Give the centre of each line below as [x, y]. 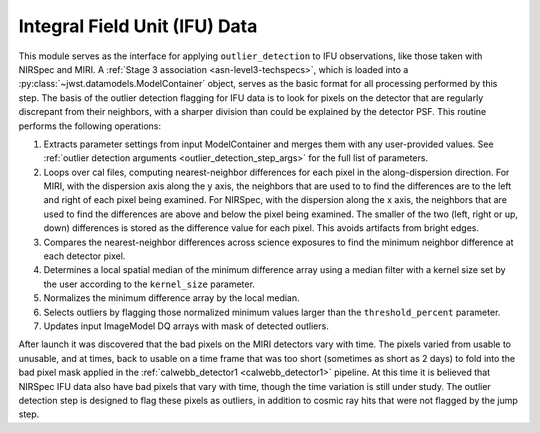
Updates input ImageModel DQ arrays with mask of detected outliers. [186, 326]
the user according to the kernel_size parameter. [149, 284]
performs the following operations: [90, 126]
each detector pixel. [84, 256]
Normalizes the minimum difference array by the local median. [171, 298]
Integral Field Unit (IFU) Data [138, 26]
